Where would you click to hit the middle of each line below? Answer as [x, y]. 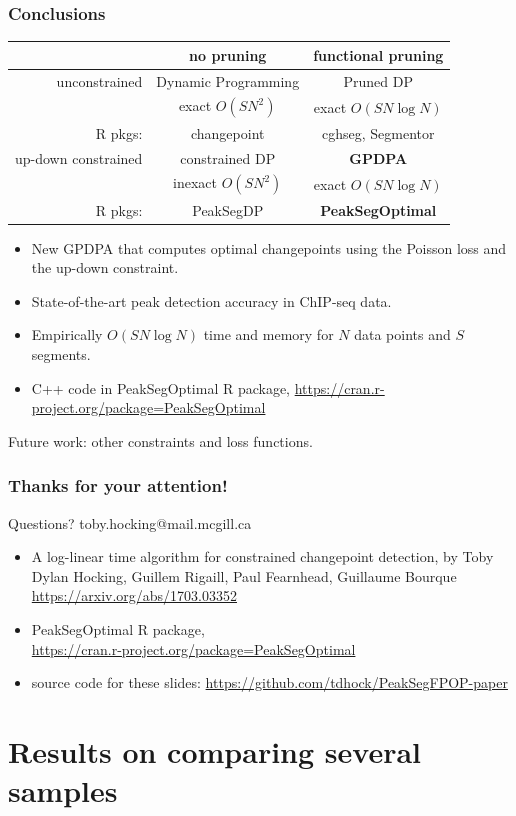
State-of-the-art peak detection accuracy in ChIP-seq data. [211, 300]
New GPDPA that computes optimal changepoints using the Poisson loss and [269, 247]
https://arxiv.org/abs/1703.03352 [134, 595]
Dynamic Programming [228, 80]
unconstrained [99, 80]
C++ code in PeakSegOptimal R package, [161, 387]
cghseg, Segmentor [378, 132]
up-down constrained [79, 157]
